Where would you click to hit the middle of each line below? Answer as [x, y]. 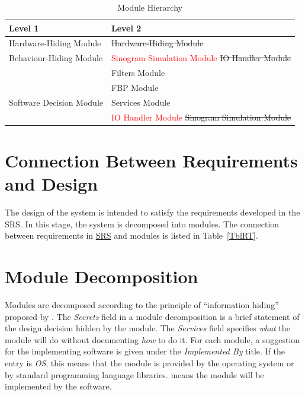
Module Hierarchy [150, 7]
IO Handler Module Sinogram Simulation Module [201, 117]
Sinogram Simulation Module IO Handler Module [201, 58]
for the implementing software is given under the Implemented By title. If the [145, 351]
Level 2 [126, 28]
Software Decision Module [56, 102]
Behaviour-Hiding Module [56, 58]
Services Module [141, 102]
